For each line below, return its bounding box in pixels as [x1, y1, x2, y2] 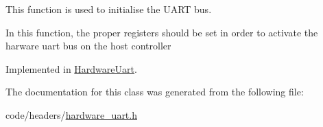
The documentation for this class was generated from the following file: [5, 84, 304, 99]
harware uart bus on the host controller [5, 38, 171, 53]
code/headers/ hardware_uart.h [5, 107, 137, 122]
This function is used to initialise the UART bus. [5, 2, 212, 16]
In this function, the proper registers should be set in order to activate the [5, 25, 318, 39]
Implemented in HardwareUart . [5, 61, 137, 76]
